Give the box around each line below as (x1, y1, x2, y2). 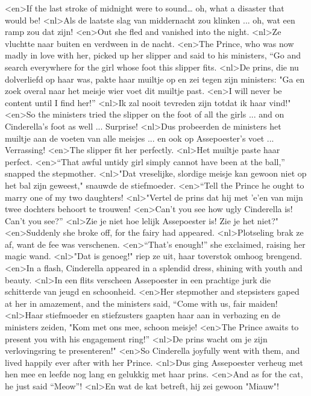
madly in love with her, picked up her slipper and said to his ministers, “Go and (5, 49, 301, 61)
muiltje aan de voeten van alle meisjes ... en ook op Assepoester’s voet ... (5, 131, 274, 144)
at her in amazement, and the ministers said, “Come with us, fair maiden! (5, 297, 278, 309)
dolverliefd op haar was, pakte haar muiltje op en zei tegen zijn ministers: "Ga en (5, 72, 305, 85)
